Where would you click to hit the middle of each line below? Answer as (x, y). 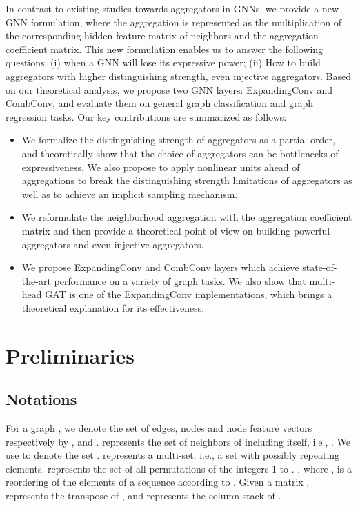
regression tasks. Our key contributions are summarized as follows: (146, 116)
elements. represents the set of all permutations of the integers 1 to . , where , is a (179, 468)
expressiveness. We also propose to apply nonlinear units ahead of (161, 167)
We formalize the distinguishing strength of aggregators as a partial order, (178, 140)
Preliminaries (70, 355)
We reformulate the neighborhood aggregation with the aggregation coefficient (187, 217)
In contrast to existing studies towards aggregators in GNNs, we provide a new (172, 8)
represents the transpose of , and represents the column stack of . (143, 496)
